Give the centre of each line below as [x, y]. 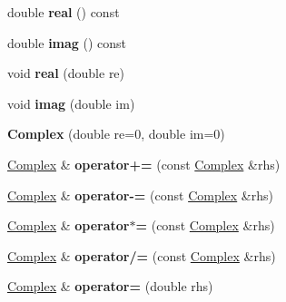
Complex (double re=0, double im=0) [116, 134]
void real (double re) [66, 73]
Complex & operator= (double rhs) [110, 286]
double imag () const [67, 42]
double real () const [64, 12]
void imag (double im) [71, 103]
